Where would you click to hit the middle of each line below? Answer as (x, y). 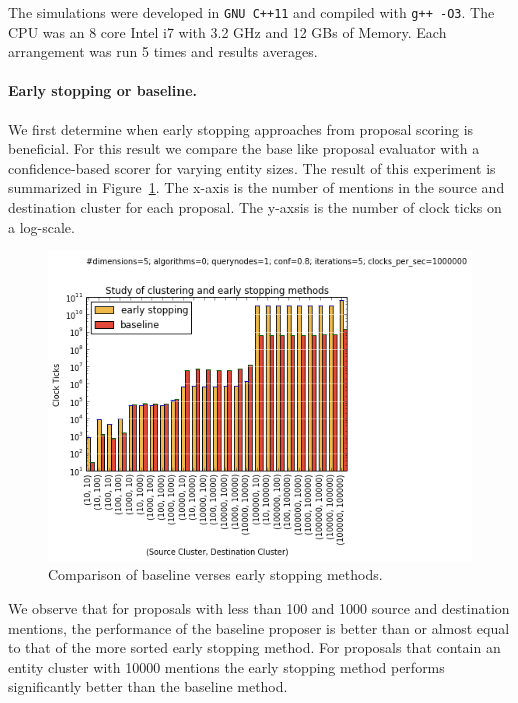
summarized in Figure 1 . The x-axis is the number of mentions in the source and (256, 187)
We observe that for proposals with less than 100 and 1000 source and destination (259, 608)
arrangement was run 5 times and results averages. (163, 51)
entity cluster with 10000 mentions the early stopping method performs (226, 666)
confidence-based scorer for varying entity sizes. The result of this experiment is (252, 167)
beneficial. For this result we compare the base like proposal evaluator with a (244, 148)
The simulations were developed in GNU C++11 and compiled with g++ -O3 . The (251, 12)
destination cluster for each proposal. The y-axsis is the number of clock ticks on (255, 207)
